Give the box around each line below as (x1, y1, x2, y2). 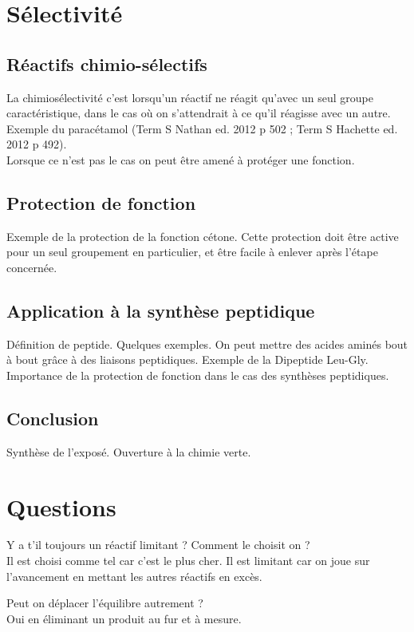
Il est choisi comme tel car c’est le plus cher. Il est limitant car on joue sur (6, 552, 370, 569)
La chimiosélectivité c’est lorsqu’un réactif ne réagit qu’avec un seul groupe (6, 89, 373, 105)
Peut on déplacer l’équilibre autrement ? (6, 594, 203, 611)
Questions (6, 490, 116, 523)
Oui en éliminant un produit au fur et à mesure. (6, 610, 242, 626)
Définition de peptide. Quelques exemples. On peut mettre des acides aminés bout (6, 335, 408, 352)
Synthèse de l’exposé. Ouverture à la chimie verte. (6, 443, 251, 460)
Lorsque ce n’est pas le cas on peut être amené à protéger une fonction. (6, 151, 355, 168)
